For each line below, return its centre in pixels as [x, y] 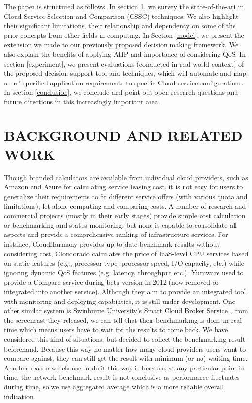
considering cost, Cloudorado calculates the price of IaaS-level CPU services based [126, 253]
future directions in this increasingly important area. [82, 101]
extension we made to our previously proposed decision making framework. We [121, 44]
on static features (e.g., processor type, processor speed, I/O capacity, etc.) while [124, 263]
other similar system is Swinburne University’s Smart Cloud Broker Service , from [126, 311]
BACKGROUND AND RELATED [123, 135]
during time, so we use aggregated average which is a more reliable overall [114, 386]
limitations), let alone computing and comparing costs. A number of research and [125, 206]
